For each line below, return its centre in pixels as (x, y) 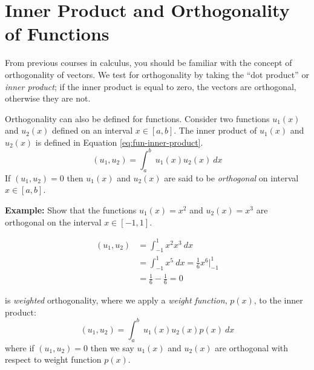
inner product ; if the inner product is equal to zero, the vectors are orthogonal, (151, 86)
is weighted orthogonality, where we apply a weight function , (116, 300)
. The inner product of (215, 130)
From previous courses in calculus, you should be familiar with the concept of (149, 63)
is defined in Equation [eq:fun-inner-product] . (119, 142)
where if (20, 347)
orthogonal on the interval (53, 222)
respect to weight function (53, 359)
